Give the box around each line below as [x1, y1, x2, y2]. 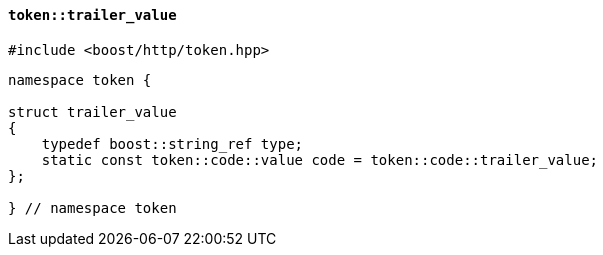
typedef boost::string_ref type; [41, 135, 304, 152]
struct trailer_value [8, 103, 177, 120]
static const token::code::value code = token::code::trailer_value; [41, 151, 599, 168]
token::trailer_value [8, 7, 177, 23]
